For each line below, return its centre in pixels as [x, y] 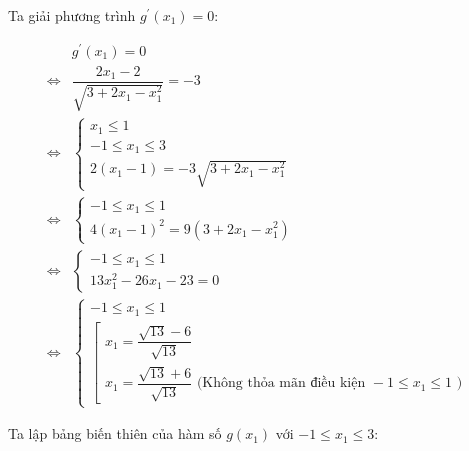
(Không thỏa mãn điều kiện [281, 383]
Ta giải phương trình [72, 15]
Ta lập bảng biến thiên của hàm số [115, 433]
